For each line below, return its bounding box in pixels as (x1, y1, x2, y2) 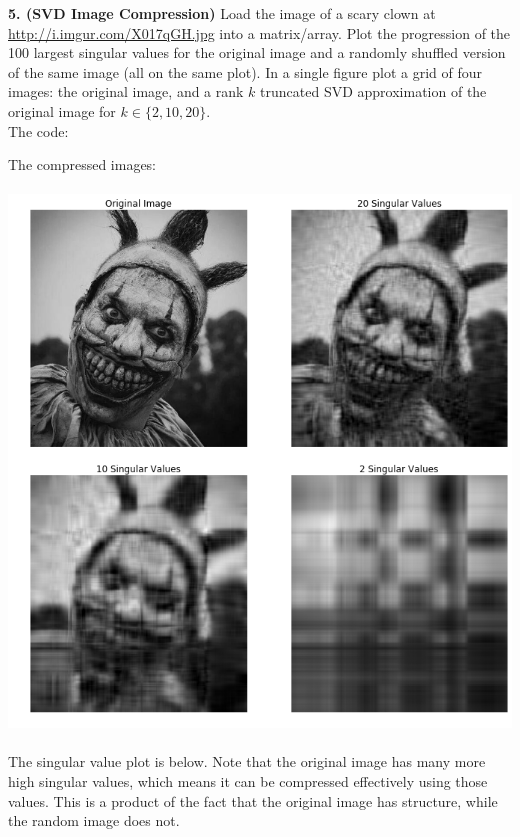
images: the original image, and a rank (8, 81, 244, 102)
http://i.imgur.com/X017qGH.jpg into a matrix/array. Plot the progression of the (8, 22, 511, 43)
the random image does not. (8, 810, 180, 831)
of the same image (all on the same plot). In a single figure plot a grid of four (8, 61, 482, 82)
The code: (8, 120, 69, 141)
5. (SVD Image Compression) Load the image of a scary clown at (8, 3, 436, 23)
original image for (8, 100, 116, 121)
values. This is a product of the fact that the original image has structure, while (8, 790, 498, 811)
